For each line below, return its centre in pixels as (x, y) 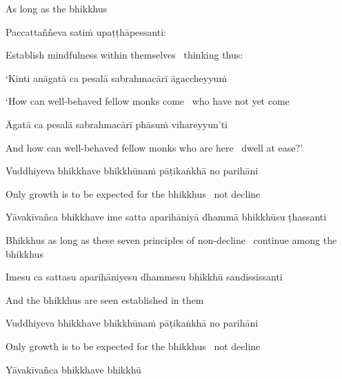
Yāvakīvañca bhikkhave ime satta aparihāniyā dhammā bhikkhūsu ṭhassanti (166, 217)
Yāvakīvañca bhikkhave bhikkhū (73, 369)
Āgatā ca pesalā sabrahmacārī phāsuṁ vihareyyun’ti (117, 124)
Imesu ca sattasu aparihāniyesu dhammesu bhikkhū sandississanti (144, 277)
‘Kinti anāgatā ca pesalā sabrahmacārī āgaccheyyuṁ (117, 78)
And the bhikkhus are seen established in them (105, 299)
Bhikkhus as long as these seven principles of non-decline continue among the (171, 239)
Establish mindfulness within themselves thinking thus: (124, 55)
